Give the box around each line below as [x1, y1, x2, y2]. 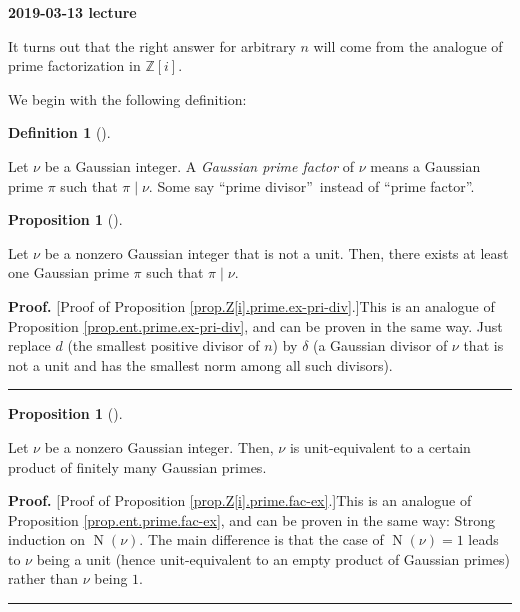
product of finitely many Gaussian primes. [8, 456, 267, 477]
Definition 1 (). [8, 122, 111, 143]
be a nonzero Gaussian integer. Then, [44, 436, 274, 457]
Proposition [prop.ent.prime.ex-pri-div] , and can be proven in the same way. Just [8, 315, 503, 336]
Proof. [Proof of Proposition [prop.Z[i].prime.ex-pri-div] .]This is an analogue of [8, 295, 495, 316]
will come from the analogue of [313, 35, 503, 56]
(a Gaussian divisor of [313, 335, 448, 356]
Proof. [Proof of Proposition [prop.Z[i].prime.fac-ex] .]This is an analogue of [8, 490, 472, 511]
